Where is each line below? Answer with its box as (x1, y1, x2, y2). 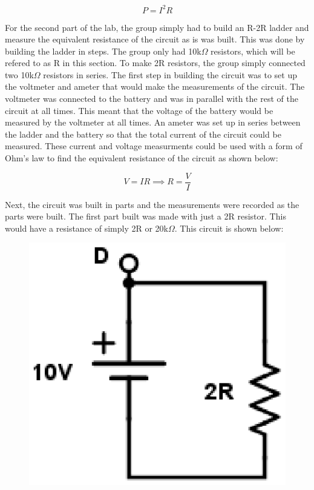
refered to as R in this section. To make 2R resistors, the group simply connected (5, 56, 306, 69)
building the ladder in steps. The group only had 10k (5, 44, 201, 57)
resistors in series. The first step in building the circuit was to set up (43, 68, 297, 81)
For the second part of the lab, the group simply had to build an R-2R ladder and (5, 21, 309, 33)
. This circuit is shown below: (174, 221, 284, 234)
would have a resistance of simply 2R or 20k (5, 221, 168, 234)
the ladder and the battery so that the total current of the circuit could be (5, 127, 281, 140)
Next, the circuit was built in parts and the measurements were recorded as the (5, 198, 299, 210)
